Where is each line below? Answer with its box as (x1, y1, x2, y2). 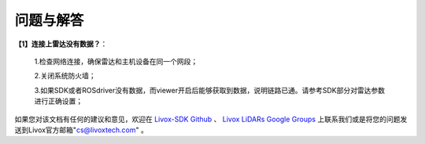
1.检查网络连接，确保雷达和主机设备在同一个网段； (34, 56, 198, 66)
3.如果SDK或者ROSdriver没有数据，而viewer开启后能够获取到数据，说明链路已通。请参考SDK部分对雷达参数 (34, 85, 386, 95)
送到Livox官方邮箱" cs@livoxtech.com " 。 (14, 125, 149, 135)
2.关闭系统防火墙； (34, 71, 96, 81)
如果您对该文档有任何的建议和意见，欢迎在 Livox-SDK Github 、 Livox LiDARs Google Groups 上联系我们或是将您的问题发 (14, 114, 408, 124)
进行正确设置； (34, 96, 83, 106)
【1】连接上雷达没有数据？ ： (14, 39, 108, 49)
